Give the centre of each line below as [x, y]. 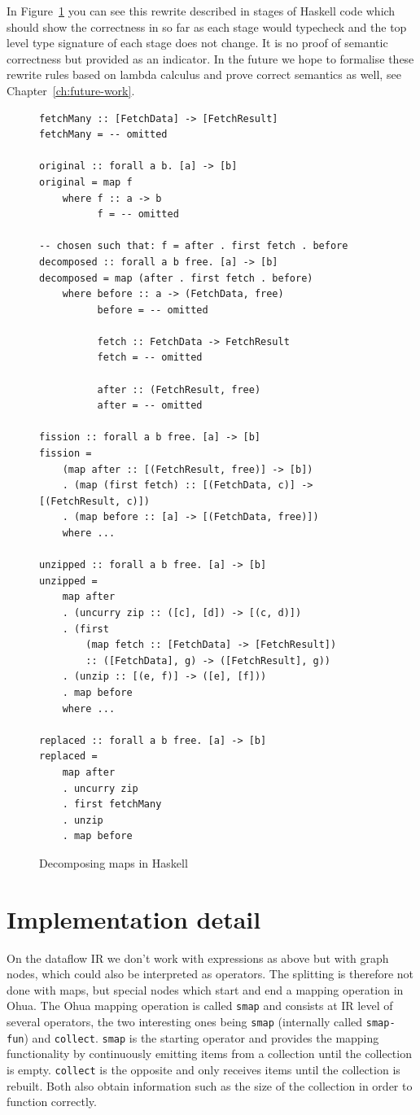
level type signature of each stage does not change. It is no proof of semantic [197, 43]
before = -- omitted [153, 310]
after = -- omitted [150, 406]
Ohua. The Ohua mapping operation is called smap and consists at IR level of [200, 1006]
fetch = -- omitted [150, 358]
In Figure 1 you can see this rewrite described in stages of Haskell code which [201, 11]
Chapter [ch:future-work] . [71, 90]
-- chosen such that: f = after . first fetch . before [194, 246]
